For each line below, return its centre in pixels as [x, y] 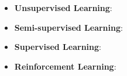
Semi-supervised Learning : [68, 27]
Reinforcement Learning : [65, 66]
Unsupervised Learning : [63, 8]
